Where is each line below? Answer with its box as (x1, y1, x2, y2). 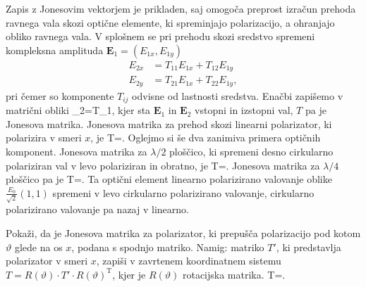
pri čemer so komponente (6, 88, 114, 103)
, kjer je (112, 267, 146, 281)
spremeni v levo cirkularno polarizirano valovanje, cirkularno (52, 185, 315, 200)
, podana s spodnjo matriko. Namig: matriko (71, 239, 264, 254)
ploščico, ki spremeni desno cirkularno (169, 143, 334, 158)
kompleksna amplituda (6, 42, 104, 57)
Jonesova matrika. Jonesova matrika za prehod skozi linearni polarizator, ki (6, 116, 332, 131)
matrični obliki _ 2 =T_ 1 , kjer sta (6, 103, 151, 117)
